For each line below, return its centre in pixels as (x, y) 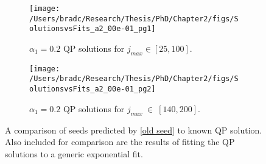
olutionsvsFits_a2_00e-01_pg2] (93, 89)
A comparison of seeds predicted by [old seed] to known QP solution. (134, 130)
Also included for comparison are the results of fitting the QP (120, 142)
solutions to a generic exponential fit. (74, 153)
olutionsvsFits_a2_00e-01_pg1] (93, 29)
